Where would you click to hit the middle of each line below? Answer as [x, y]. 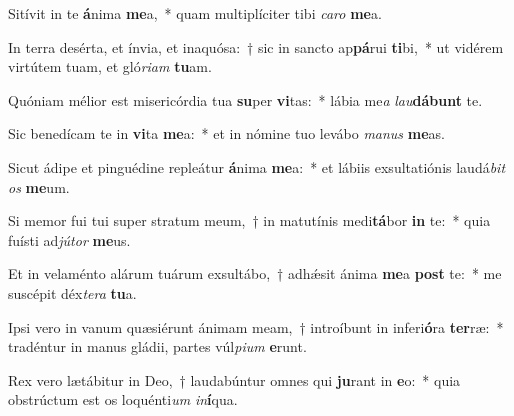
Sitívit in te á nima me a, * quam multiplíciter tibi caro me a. [195, 13]
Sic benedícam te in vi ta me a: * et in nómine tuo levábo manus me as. [226, 133]
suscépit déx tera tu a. [72, 292]
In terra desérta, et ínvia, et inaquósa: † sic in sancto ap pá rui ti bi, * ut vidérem [256, 46]
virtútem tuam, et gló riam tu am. [110, 66]
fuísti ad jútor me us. [69, 239]
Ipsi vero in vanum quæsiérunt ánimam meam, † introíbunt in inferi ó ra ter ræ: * [256, 326]
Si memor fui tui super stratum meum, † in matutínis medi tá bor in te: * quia [249, 220]
